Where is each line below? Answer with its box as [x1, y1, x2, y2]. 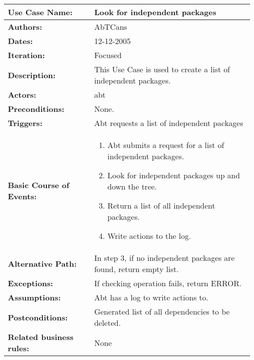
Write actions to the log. [107, 230, 191, 241]
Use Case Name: [8, 6, 73, 18]
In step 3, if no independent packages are [94, 252, 235, 263]
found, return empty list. [94, 263, 179, 275]
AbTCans [94, 21, 127, 32]
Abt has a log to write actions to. [94, 292, 209, 303]
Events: [8, 190, 37, 202]
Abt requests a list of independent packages [94, 117, 243, 128]
